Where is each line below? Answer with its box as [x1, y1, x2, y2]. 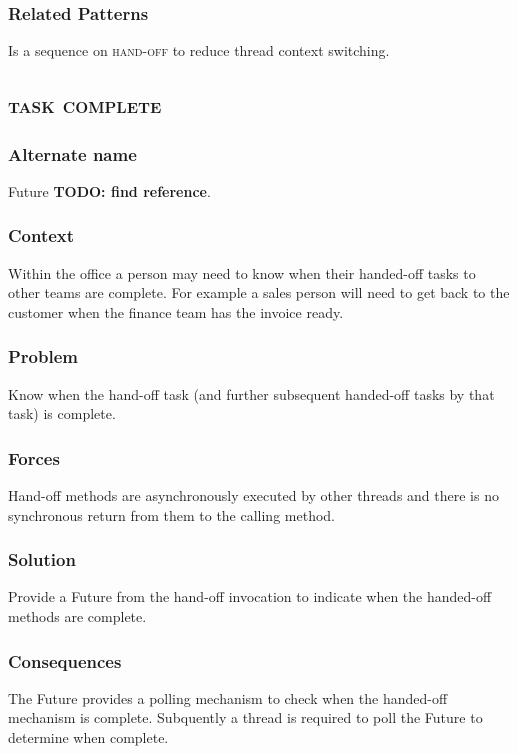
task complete [8, 89, 162, 120]
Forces [8, 445, 60, 470]
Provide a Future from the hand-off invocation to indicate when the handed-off [8, 586, 492, 607]
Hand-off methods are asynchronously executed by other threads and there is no [8, 485, 499, 506]
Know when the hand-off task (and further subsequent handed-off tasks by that [8, 383, 495, 404]
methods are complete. [8, 606, 147, 627]
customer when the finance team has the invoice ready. [8, 301, 344, 322]
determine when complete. [8, 727, 169, 748]
